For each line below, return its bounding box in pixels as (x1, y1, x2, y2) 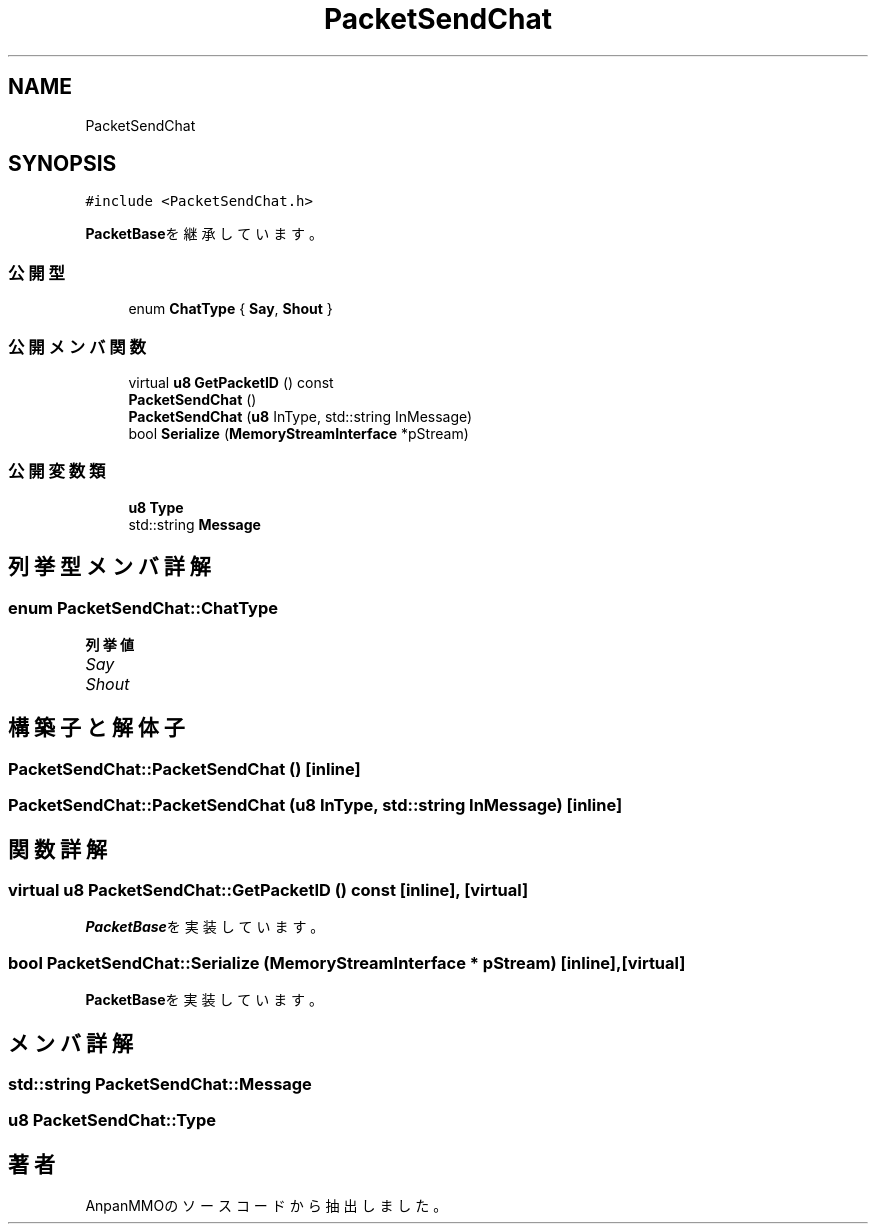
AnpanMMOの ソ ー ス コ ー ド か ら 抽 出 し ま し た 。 (85, 1197, 448, 1215)
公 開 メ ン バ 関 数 (8, 336, 146, 357)
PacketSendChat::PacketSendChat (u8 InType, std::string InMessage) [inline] (8, 795, 623, 816)
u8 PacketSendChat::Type (8, 1110, 216, 1131)
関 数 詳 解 (8, 836, 107, 862)
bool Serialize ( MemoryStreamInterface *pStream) (128, 424, 469, 442)
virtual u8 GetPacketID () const (128, 373, 334, 391)
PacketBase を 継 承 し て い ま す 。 (85, 225, 324, 243)
